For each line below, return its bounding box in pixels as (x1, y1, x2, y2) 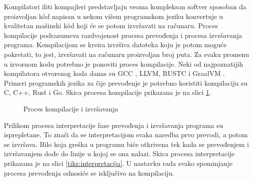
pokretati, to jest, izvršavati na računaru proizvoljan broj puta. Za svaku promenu (4, 49, 249, 59)
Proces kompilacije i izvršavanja (23, 103, 118, 113)
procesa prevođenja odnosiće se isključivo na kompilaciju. (4, 167, 175, 178)
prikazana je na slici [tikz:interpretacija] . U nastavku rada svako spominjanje (4, 158, 233, 168)
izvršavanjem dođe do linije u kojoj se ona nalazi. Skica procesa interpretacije (4, 148, 235, 159)
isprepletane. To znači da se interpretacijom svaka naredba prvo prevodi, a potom (4, 129, 248, 140)
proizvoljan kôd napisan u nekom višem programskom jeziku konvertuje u (4, 11, 223, 21)
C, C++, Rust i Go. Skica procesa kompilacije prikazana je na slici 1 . (4, 87, 212, 97)
